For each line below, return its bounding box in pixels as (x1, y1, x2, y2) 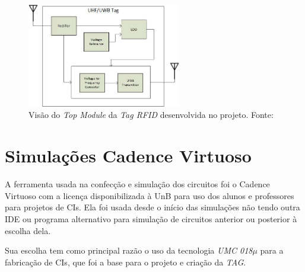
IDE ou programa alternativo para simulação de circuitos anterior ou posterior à (5, 212, 297, 225)
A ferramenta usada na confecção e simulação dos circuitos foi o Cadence (5, 178, 270, 190)
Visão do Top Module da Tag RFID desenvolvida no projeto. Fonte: (28, 108, 274, 121)
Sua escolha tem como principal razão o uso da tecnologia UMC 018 (5, 244, 253, 257)
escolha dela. (5, 224, 51, 236)
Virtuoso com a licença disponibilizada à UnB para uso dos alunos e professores (5, 189, 294, 201)
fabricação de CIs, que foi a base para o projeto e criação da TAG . (5, 255, 246, 268)
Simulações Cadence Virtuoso (5, 143, 252, 168)
